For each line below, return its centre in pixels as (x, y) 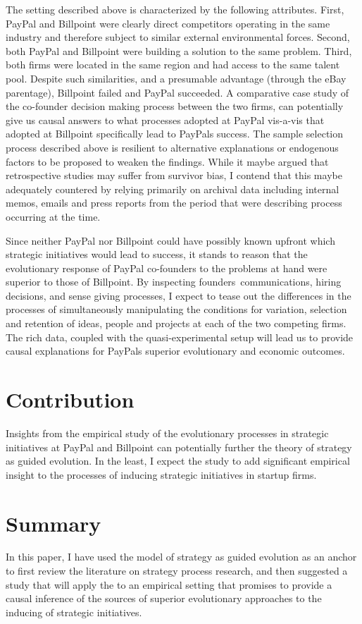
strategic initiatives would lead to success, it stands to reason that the (157, 254)
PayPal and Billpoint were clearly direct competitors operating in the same (168, 23)
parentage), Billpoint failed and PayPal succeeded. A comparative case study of (177, 92)
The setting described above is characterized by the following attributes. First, (175, 9)
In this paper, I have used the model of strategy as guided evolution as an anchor (181, 557)
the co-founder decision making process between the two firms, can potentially (175, 106)
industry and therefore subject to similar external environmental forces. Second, (178, 37)
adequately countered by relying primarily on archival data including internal (173, 189)
